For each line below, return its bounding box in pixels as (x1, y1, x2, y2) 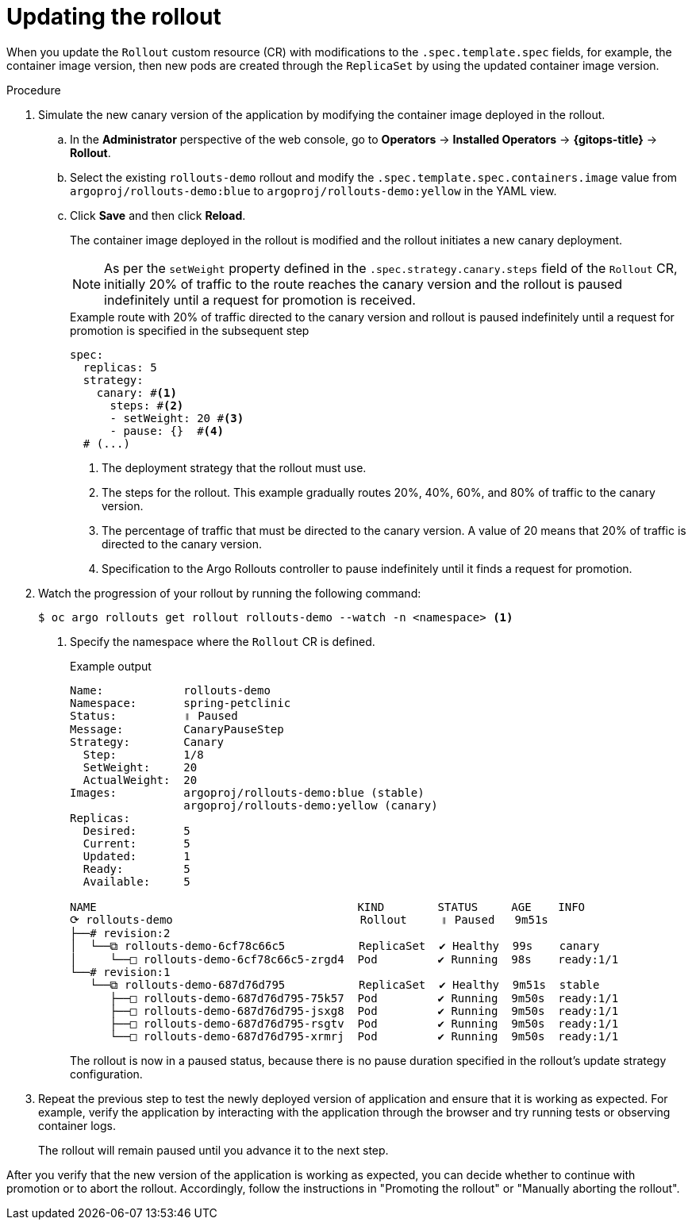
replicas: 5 (83, 360, 157, 374)
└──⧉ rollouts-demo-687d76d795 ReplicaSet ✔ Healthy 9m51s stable (90, 978, 600, 991)
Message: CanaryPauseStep (70, 722, 284, 736)
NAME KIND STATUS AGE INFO (70, 900, 586, 913)
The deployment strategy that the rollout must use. (102, 460, 367, 475)
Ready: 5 (83, 862, 190, 875)
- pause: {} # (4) (110, 424, 224, 437)
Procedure (6, 83, 61, 97)
